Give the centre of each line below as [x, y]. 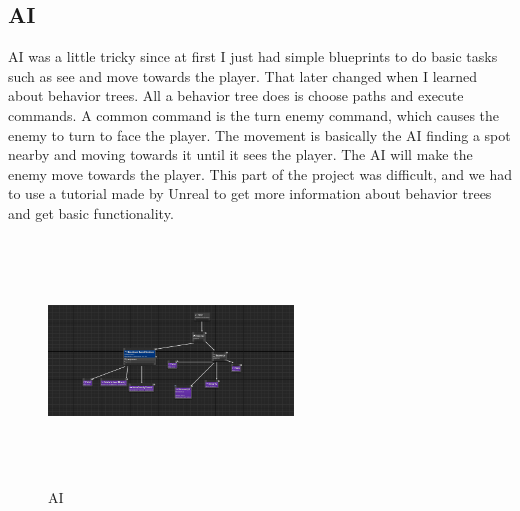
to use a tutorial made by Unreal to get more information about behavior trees [250, 193]
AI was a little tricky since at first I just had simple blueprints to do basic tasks [253, 56]
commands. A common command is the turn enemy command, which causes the [254, 114]
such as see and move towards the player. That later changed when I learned [243, 75]
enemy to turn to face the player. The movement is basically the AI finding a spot [259, 134]
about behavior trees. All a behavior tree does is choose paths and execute [236, 95]
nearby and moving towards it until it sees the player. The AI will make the [240, 154]
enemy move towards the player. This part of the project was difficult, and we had [260, 173]
